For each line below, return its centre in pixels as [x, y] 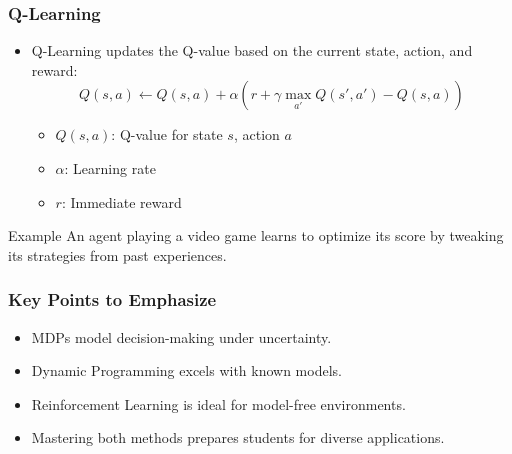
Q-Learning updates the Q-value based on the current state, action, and [252, 50]
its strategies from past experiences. [117, 254]
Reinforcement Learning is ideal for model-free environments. [218, 403]
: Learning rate [110, 168]
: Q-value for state [167, 134]
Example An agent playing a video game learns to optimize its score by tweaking [256, 235]
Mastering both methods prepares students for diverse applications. [238, 437]
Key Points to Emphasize [112, 299]
